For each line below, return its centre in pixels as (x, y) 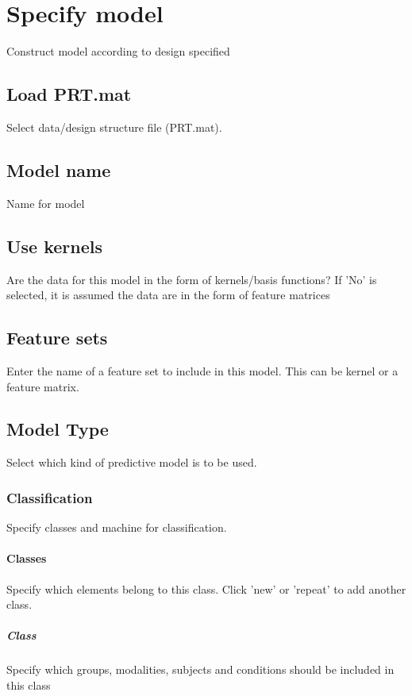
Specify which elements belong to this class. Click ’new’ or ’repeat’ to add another (206, 588)
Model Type (58, 429)
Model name (59, 169)
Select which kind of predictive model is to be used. (132, 462)
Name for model (46, 203)
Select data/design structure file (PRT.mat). (114, 127)
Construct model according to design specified (118, 51)
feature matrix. (43, 386)
